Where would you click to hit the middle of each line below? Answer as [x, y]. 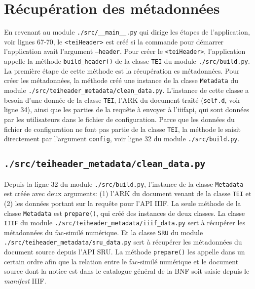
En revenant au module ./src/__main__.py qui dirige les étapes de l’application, [127, 32]
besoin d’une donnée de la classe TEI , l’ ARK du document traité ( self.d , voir [122, 100]
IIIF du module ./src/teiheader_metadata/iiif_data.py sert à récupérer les [125, 223]
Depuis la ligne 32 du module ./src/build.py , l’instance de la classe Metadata [124, 184]
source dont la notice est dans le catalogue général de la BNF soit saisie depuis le [127, 271]
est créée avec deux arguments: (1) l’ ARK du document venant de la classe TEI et [128, 193]
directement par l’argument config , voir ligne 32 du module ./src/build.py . [122, 139]
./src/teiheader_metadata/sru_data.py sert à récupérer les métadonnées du [123, 242]
